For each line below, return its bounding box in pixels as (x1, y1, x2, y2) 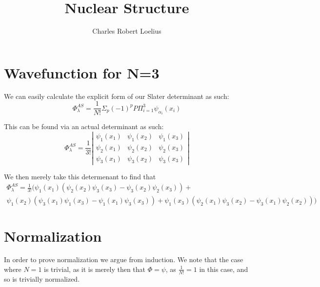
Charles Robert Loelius (92, 26, 161, 36)
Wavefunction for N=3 (4, 62, 160, 82)
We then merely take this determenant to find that (4, 171, 156, 181)
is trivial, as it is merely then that (44, 264, 146, 274)
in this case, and (199, 264, 248, 274)
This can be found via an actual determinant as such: (4, 121, 164, 132)
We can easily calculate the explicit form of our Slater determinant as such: (4, 91, 229, 101)
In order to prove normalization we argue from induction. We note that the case (4, 254, 243, 265)
